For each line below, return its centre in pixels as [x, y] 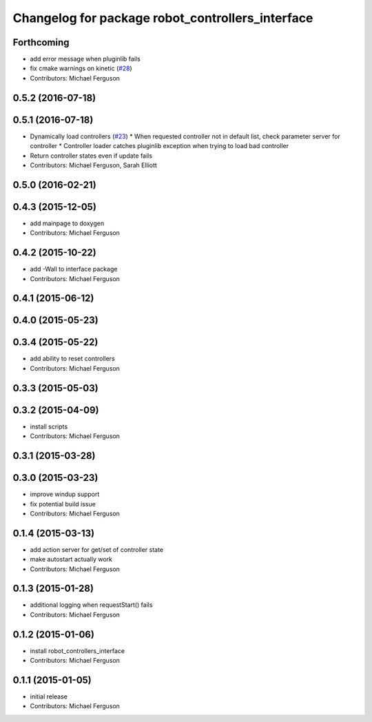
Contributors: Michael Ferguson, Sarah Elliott [94, 165]
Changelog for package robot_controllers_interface [163, 18]
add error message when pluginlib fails [85, 59]
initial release [49, 697]
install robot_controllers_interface [77, 650]
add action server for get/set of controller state [97, 549]
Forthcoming [41, 42]
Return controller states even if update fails [91, 156]
